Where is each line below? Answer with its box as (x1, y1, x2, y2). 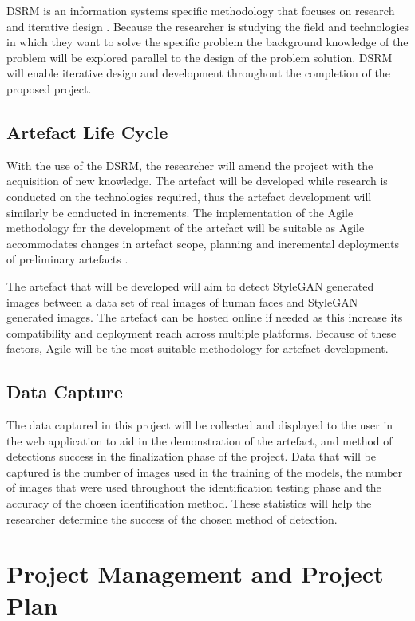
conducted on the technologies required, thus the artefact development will (6, 188, 372, 204)
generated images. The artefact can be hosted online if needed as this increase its (6, 309, 403, 326)
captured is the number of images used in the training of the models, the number (6, 463, 403, 480)
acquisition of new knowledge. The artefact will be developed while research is (6, 172, 388, 189)
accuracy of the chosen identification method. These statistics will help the (6, 495, 372, 512)
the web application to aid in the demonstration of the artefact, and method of (6, 432, 393, 449)
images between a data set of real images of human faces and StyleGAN (6, 293, 358, 310)
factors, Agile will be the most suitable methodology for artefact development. (6, 340, 389, 357)
